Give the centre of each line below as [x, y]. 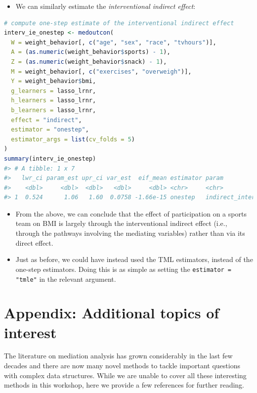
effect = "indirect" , [46, 120]
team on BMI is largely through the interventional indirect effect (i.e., [121, 223]
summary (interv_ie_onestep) [50, 158]
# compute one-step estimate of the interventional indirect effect [119, 23]
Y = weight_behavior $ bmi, [54, 81]
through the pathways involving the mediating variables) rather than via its [130, 233]
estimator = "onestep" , [50, 130]
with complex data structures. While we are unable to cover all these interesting [125, 375]
